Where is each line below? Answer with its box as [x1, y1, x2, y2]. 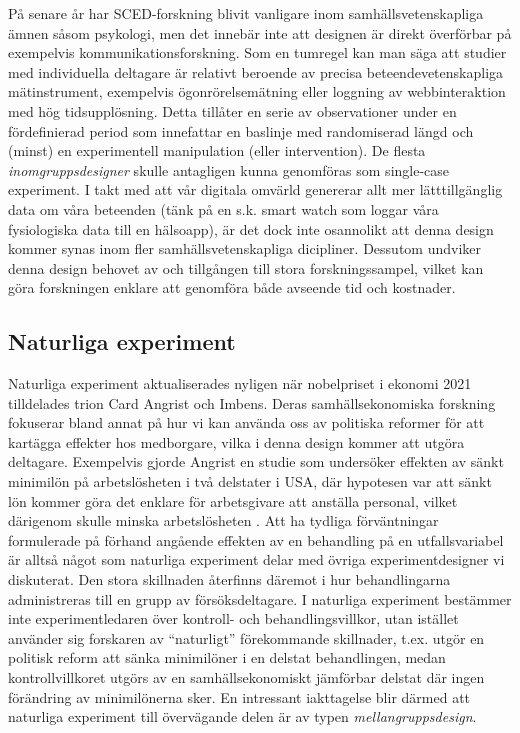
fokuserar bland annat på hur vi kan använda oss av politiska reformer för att [8, 412, 485, 433]
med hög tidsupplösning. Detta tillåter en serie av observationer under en [8, 100, 457, 121]
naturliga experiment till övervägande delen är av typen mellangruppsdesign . [8, 706, 477, 727]
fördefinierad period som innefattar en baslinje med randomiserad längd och [8, 120, 474, 141]
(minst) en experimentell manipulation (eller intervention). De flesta [8, 140, 426, 161]
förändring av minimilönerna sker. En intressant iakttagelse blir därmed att [8, 686, 471, 707]
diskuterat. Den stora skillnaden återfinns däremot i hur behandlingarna [8, 569, 451, 590]
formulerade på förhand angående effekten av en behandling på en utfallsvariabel [8, 529, 504, 550]
